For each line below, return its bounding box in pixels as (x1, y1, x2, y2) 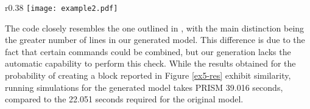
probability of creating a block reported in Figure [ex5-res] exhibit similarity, (5, 69, 291, 82)
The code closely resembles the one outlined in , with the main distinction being (5, 21, 305, 34)
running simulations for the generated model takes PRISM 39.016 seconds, (5, 81, 283, 93)
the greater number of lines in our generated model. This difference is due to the (5, 33, 305, 46)
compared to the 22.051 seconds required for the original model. (5, 93, 244, 105)
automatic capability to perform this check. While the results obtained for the (5, 57, 296, 70)
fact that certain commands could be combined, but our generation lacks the (5, 45, 291, 58)
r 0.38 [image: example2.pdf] (5, 1, 118, 13)
